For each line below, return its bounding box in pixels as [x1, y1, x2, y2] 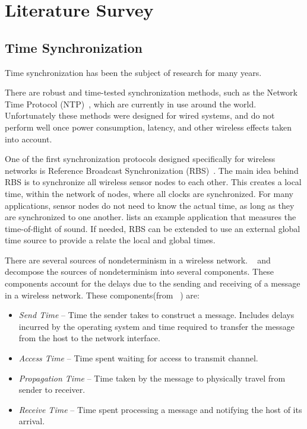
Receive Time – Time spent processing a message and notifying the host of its [18, 403, 302, 415]
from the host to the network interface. [18, 332, 160, 344]
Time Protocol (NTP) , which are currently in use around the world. [5, 97, 257, 110]
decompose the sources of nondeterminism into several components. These [5, 265, 274, 278]
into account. [5, 132, 52, 145]
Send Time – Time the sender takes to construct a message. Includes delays [18, 309, 295, 321]
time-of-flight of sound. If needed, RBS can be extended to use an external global [5, 222, 300, 234]
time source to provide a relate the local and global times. [5, 234, 216, 246]
